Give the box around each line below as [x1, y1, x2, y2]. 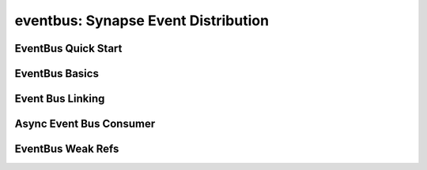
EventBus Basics [14, 67, 99, 80]
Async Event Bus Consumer [14, 117, 156, 131]
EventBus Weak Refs [14, 142, 119, 156]
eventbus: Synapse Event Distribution [14, 12, 269, 29]
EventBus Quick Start [14, 42, 123, 55]
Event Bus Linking [14, 92, 105, 105]
